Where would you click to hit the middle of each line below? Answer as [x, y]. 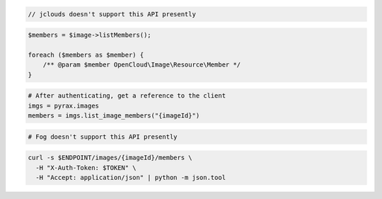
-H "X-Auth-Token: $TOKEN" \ [86, 167]
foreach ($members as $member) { [86, 55]
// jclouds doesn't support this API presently [112, 14]
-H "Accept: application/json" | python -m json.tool [131, 178]
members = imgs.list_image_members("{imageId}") [114, 116]
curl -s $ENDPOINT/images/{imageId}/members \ [110, 158]
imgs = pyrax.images [63, 106]
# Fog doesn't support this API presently [103, 137]
